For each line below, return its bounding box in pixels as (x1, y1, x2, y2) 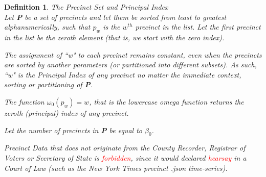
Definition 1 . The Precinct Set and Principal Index (4, 2, 168, 12)
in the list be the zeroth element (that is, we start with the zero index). (4, 32, 225, 42)
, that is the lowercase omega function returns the (89, 96, 244, 107)
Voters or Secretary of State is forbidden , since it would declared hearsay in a (4, 152, 247, 163)
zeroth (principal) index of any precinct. (4, 107, 129, 118)
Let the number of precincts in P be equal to (4, 124, 142, 135)
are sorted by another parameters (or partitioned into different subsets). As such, (4, 59, 257, 70)
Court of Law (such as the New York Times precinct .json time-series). (4, 162, 228, 173)
